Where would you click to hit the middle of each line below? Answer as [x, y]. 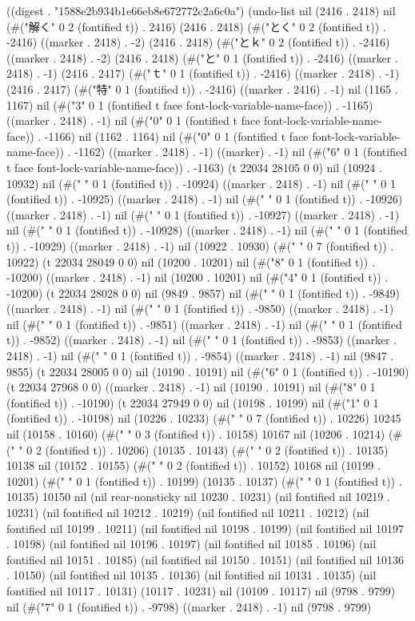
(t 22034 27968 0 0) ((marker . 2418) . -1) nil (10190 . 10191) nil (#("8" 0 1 [191, 387]
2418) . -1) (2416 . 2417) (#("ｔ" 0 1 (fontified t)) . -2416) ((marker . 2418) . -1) [203, 73]
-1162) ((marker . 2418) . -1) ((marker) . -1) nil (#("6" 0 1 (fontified [241, 152]
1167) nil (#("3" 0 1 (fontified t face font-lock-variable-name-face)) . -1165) [190, 104]
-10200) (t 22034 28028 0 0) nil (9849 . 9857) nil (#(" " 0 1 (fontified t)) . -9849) [203, 292]
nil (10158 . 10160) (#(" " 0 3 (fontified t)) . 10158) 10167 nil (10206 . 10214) [196, 434]
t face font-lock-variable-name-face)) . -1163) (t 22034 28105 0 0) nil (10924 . [194, 167]
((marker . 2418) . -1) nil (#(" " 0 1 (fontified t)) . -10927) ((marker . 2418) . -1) [203, 214]
